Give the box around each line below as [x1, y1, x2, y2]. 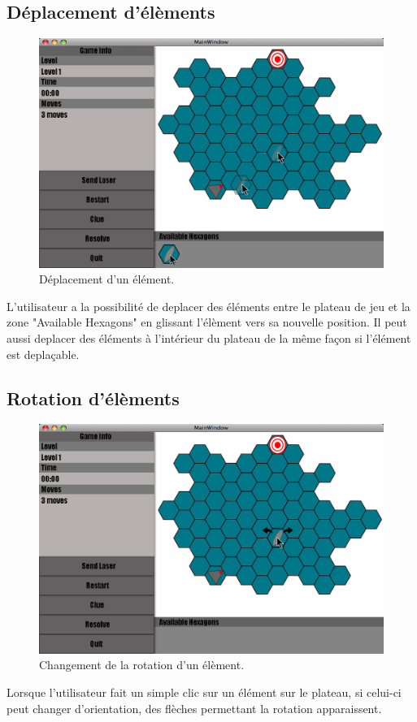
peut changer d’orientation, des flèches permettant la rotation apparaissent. [7, 699, 382, 716]
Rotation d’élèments [7, 385, 180, 410]
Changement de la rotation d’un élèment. [39, 656, 245, 673]
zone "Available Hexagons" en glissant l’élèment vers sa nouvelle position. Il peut [7, 313, 407, 331]
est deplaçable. [7, 345, 80, 362]
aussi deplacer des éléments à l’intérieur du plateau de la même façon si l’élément [7, 329, 411, 346]
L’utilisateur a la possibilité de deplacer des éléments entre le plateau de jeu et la [7, 297, 410, 314]
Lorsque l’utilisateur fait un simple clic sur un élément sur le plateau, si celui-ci [7, 683, 402, 700]
